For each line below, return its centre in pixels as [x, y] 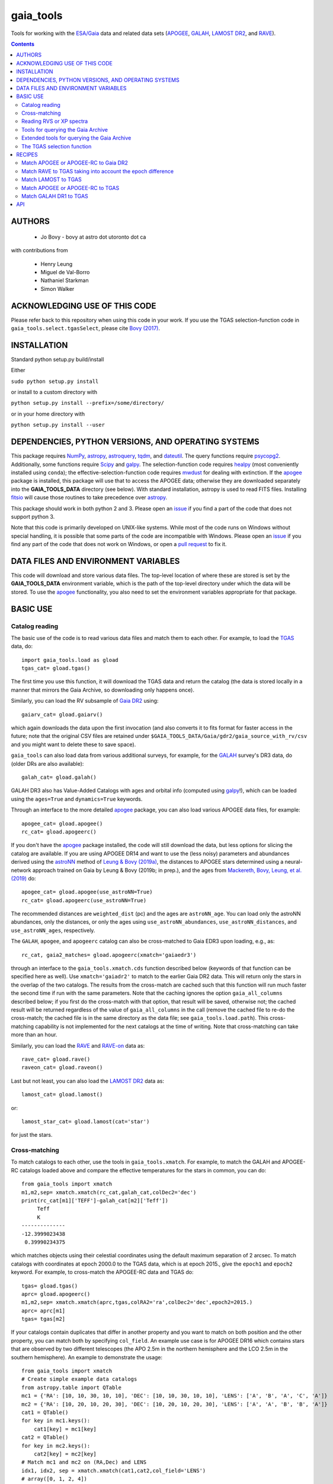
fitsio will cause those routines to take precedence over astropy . [89, 497]
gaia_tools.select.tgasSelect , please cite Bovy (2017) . [85, 328]
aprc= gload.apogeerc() [56, 1294]
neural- [294, 862]
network [21, 870]
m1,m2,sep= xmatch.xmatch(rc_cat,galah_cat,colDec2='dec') [109, 1192]
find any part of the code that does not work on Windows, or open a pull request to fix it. [119, 544]
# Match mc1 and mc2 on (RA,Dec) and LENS [84, 1462]
